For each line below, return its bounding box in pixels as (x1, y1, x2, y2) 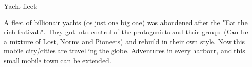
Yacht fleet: (4, 1, 38, 11)
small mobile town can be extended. (4, 55, 111, 65)
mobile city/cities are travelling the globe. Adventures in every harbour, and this (4, 46, 245, 56)
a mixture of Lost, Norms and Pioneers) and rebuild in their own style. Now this (4, 36, 245, 46)
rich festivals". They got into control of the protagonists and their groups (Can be (4, 27, 248, 37)
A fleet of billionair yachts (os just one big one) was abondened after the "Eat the (4, 17, 248, 27)
